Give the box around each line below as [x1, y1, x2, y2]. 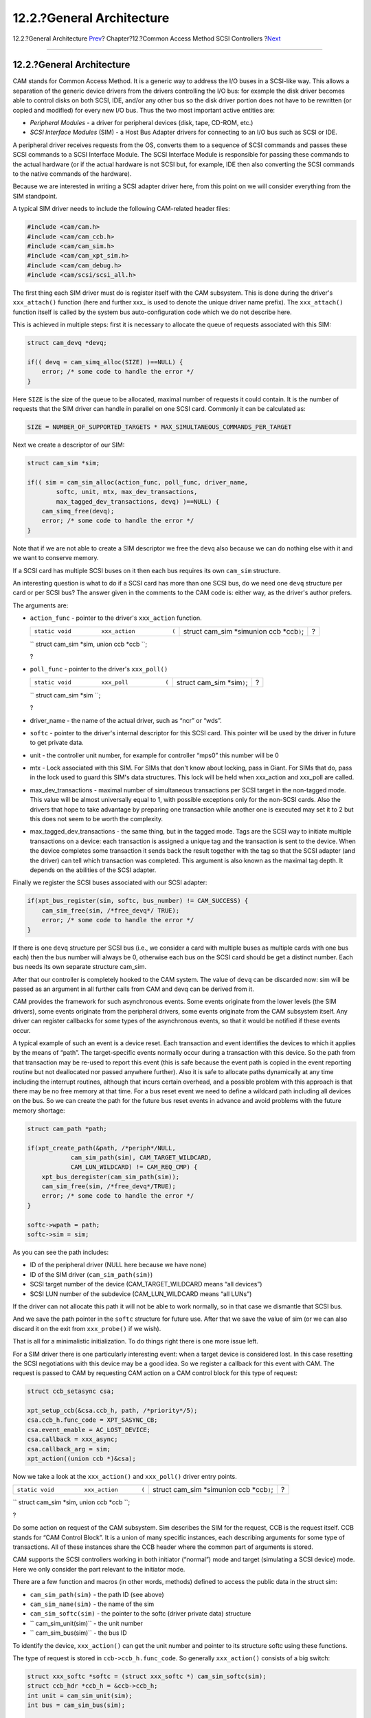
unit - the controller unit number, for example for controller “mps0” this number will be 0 [30, 751, 279, 759]
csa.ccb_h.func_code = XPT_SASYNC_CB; [27, 1416, 158, 1424]
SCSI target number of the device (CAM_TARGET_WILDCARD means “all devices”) [30, 1280, 262, 1288]
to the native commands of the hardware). [12, 169, 132, 178]
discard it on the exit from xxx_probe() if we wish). [12, 1324, 161, 1332]
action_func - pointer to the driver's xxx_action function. [30, 614, 202, 622]
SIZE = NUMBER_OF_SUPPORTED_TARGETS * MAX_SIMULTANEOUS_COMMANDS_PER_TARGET [27, 423, 292, 431]
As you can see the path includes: [12, 1248, 109, 1257]
